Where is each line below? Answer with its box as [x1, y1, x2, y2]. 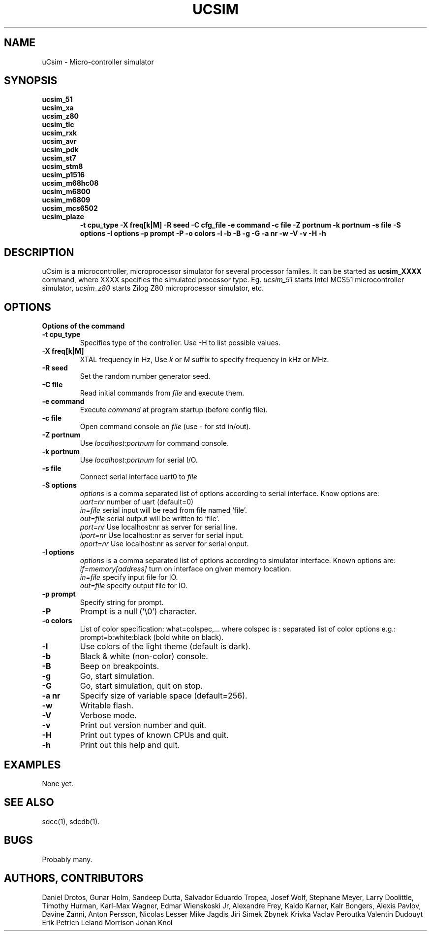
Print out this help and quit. [80, 740, 180, 750]
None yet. [42, 779, 74, 788]
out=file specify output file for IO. [80, 581, 187, 590]
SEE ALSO [4, 796, 54, 809]
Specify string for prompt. [80, 598, 164, 607]
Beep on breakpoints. [80, 661, 159, 671]
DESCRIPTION [4, 246, 74, 259]
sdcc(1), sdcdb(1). [42, 817, 100, 826]
